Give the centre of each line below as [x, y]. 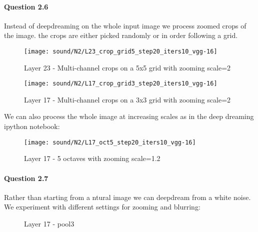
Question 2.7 [26, 178]
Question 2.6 [26, 6]
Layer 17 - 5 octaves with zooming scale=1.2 [92, 158]
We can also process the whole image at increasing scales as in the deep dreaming [129, 116]
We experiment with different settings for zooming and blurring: [102, 207]
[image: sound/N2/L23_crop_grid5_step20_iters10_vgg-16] [121, 51]
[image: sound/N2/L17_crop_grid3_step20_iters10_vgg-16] [121, 84]
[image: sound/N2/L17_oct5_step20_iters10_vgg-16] [110, 142]
